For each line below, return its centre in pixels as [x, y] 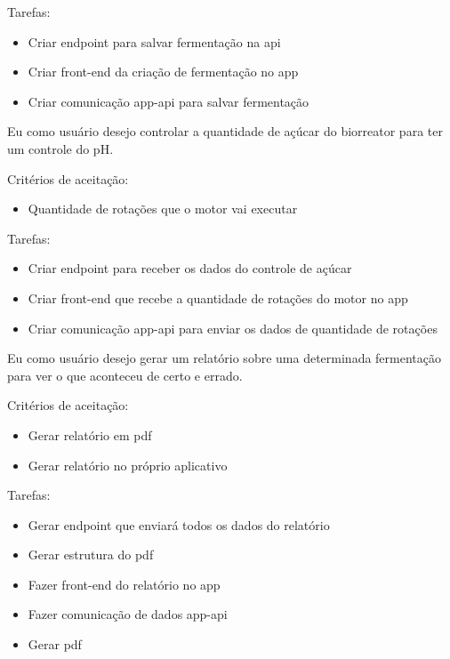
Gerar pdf [55, 644]
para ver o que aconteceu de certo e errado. [125, 375]
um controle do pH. [60, 148]
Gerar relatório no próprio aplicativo [128, 465]
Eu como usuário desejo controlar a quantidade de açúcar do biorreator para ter [225, 131]
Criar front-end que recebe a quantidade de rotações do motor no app [218, 297]
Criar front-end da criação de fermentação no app [163, 72]
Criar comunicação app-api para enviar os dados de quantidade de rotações [233, 328]
